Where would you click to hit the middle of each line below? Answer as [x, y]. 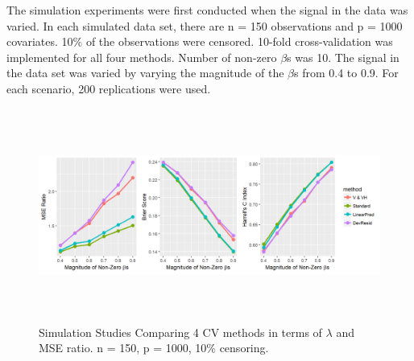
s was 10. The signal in [343, 57]
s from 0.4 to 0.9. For [346, 73]
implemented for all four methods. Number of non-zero [142, 57]
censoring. [244, 348]
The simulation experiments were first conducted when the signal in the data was [207, 10]
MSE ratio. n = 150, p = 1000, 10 [123, 348]
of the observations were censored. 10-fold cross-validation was [239, 41]
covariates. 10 [40, 41]
